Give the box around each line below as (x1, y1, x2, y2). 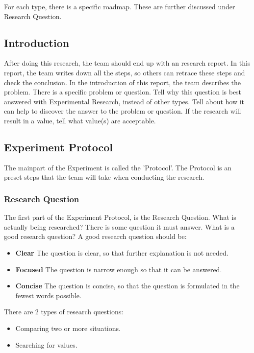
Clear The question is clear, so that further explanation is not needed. (15, 247, 229, 258)
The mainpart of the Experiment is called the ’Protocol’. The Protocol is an (4, 162, 232, 172)
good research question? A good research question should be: (4, 231, 187, 241)
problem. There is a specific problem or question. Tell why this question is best (4, 87, 242, 97)
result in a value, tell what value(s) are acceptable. (4, 115, 156, 125)
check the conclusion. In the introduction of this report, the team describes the (4, 77, 241, 87)
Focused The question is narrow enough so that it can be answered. (15, 264, 222, 274)
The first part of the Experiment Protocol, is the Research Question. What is (4, 212, 236, 222)
